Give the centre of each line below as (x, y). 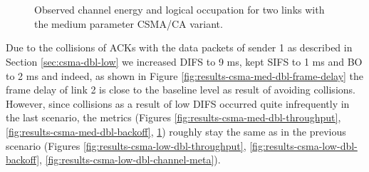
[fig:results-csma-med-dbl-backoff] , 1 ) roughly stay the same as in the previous (176, 131)
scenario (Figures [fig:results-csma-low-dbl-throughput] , (126, 145)
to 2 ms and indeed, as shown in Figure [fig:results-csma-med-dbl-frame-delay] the (185, 75)
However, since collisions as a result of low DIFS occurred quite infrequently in (178, 103)
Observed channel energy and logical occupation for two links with (180, 10)
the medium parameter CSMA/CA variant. (129, 23)
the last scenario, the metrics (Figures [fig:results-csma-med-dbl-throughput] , (173, 117)
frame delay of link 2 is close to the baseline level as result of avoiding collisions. (181, 90)
